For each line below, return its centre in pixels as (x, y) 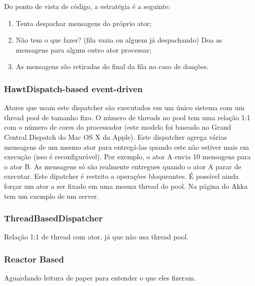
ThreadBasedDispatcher (53, 218)
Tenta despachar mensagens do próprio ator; (84, 23)
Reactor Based (34, 259)
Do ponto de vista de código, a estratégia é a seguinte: (87, 6)
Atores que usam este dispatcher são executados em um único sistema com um (124, 107)
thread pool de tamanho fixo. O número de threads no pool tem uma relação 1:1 (127, 117)
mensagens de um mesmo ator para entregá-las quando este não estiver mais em (126, 147)
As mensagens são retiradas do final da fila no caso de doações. (112, 66)
